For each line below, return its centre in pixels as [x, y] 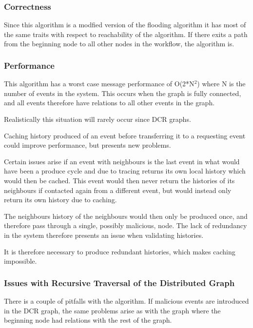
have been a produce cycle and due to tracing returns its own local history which [125, 171]
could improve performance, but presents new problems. [88, 145]
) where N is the [221, 84]
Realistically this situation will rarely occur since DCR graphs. [97, 119]
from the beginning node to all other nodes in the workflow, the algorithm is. [119, 44]
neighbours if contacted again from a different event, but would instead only [118, 190]
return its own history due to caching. [60, 200]
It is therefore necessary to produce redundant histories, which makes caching [120, 251]
